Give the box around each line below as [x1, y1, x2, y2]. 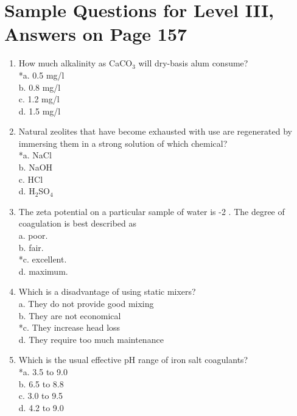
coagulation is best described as [18, 217, 137, 230]
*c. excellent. [18, 253, 67, 266]
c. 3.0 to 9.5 [18, 389, 63, 402]
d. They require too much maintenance [18, 333, 164, 345]
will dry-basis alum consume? [138, 57, 248, 69]
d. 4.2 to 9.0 [18, 401, 64, 414]
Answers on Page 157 [4, 21, 187, 46]
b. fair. [18, 241, 44, 253]
